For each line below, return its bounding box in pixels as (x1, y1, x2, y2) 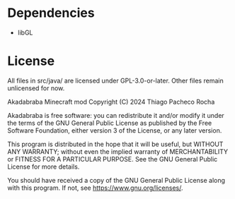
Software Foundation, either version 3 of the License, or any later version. (7, 126, 222, 135)
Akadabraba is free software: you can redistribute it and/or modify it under (7, 111, 224, 119)
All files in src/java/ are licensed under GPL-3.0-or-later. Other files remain (7, 76, 224, 85)
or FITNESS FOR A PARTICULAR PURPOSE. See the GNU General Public (7, 155, 218, 163)
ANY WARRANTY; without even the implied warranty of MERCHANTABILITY (7, 147, 229, 156)
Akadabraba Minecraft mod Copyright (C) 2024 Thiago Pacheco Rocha (7, 97, 215, 106)
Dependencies (7, 5, 95, 21)
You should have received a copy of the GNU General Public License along (7, 176, 225, 184)
